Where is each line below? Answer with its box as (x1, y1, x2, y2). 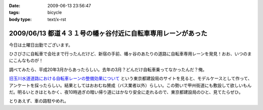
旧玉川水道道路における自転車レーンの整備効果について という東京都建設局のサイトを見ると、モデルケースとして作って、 (9, 75, 252, 81)
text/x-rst (47, 16, 66, 22)
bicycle (47, 10, 62, 16)
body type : (9, 16, 32, 22)
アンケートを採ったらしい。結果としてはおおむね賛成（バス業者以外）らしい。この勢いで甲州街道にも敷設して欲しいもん (9, 82, 252, 88)
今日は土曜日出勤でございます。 (9, 42, 73, 48)
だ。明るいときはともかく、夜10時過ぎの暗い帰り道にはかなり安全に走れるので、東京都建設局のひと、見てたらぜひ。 (9, 89, 244, 95)
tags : (9, 10, 20, 16)
